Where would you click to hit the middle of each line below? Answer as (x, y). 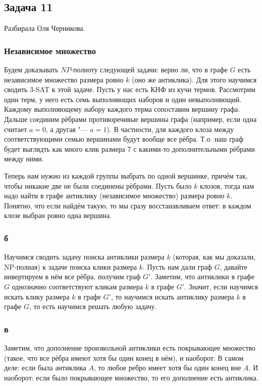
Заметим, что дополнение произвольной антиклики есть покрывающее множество (130, 347)
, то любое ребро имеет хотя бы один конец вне (167, 368)
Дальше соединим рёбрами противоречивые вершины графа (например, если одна (130, 119)
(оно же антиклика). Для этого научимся (194, 79)
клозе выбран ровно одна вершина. (58, 215)
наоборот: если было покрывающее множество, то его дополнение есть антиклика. (131, 377)
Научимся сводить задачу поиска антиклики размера (84, 257)
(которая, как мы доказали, (214, 257)
